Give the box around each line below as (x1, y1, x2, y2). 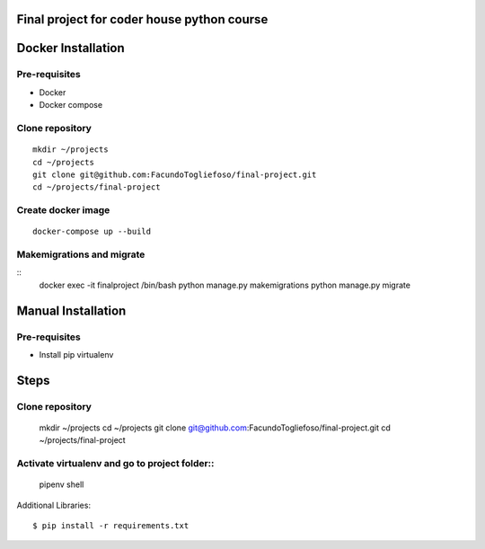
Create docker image (16, 204, 110, 217)
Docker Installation (16, 40, 125, 56)
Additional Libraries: (16, 500, 92, 510)
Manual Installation (16, 303, 127, 318)
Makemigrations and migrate (16, 248, 145, 261)
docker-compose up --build (32, 226, 152, 237)
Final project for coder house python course (16, 12, 269, 27)
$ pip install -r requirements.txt (32, 521, 190, 531)
